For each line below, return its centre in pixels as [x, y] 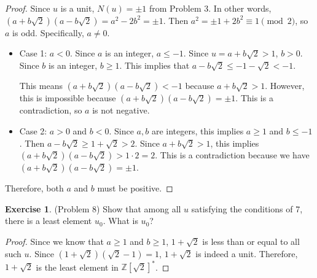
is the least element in [77, 267]
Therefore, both [34, 188]
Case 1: [33, 53]
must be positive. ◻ [135, 188]
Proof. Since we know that [54, 241]
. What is [120, 221]
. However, [285, 86]
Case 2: [33, 130]
